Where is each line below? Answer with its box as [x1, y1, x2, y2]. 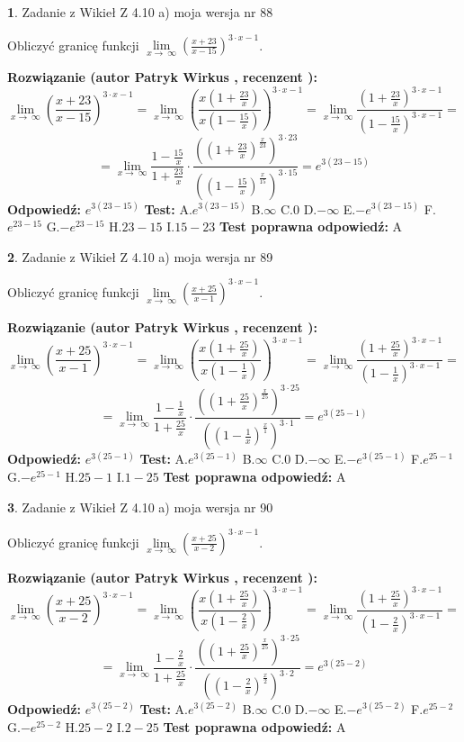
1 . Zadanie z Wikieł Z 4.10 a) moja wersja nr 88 [7, 3, 273, 21]
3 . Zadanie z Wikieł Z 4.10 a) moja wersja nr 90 [7, 497, 273, 516]
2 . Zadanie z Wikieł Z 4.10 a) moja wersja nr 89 [7, 247, 273, 266]
